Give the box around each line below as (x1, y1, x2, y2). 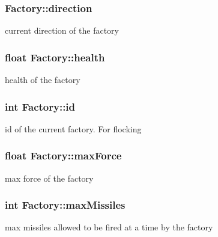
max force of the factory (5, 171, 94, 184)
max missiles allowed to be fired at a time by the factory (5, 221, 213, 233)
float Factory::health (5, 49, 105, 64)
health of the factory (5, 73, 80, 86)
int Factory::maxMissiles (5, 197, 126, 212)
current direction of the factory (5, 24, 119, 37)
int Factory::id (5, 99, 76, 114)
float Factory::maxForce (5, 148, 122, 163)
